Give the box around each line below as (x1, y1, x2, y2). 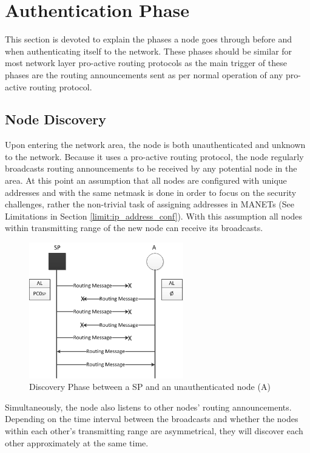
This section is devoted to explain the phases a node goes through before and (5, 33, 292, 45)
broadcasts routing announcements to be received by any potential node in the (5, 162, 297, 175)
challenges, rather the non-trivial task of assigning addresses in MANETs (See (5, 198, 294, 210)
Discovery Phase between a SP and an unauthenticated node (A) (29, 380, 271, 393)
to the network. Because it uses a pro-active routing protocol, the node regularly (5, 150, 304, 163)
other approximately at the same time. (5, 436, 149, 449)
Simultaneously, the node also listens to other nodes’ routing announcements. (5, 400, 292, 413)
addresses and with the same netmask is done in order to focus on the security (5, 186, 297, 198)
